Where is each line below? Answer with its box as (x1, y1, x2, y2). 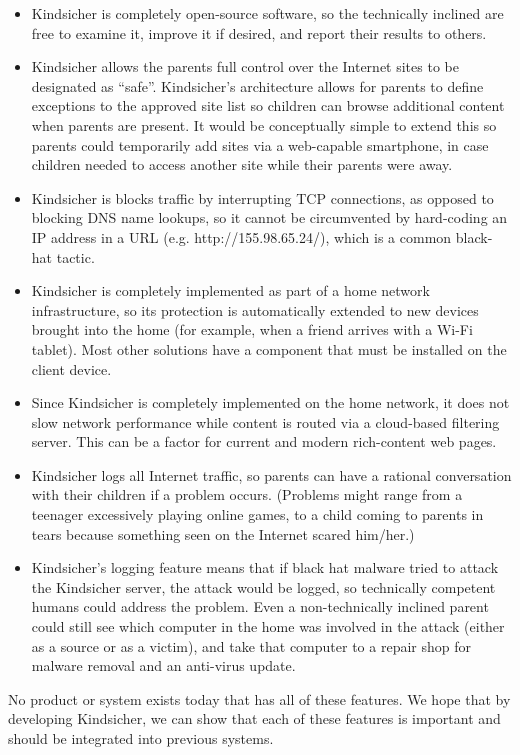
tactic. (56, 246, 95, 267)
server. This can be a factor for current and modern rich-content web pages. (31, 431, 497, 452)
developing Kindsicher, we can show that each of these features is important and (8, 708, 501, 729)
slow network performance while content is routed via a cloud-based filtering (31, 411, 500, 432)
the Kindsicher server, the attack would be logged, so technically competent (31, 576, 496, 597)
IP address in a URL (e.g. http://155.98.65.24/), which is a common (31, 226, 452, 247)
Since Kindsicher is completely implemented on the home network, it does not (31, 392, 510, 413)
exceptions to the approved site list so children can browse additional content (31, 95, 505, 116)
